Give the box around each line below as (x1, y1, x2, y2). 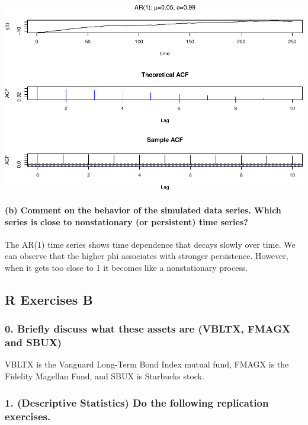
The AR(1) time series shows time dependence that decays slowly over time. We (5, 238, 296, 250)
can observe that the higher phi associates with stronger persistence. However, (5, 250, 288, 262)
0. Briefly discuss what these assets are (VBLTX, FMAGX (5, 321, 291, 336)
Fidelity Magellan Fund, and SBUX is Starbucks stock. (5, 370, 204, 382)
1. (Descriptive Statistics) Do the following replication (5, 395, 269, 410)
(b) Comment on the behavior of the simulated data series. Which (5, 203, 281, 216)
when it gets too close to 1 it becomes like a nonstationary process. (5, 261, 248, 273)
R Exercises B (5, 290, 93, 308)
